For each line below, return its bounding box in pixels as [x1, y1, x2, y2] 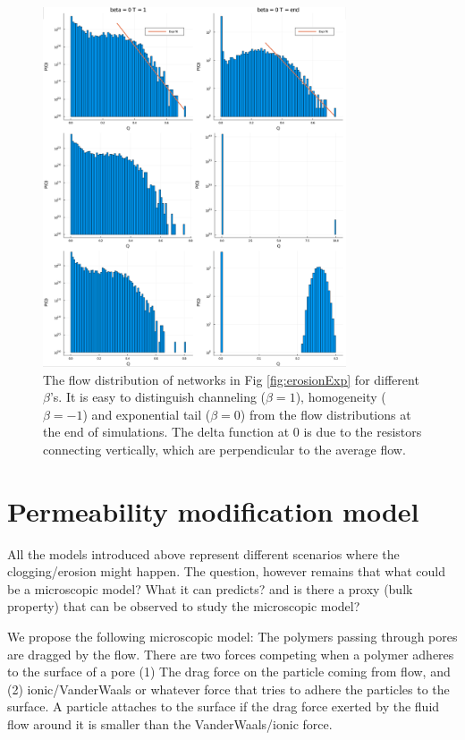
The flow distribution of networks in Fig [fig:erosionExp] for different [43, 370, 419, 388]
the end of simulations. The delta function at [43, 422, 290, 441]
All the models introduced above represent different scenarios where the [7, 544, 400, 563]
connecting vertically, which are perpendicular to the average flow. [43, 439, 406, 458]
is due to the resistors [303, 422, 422, 441]
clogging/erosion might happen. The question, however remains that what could [7, 562, 445, 581]
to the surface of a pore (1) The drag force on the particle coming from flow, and [7, 662, 451, 681]
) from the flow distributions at [240, 404, 411, 423]
